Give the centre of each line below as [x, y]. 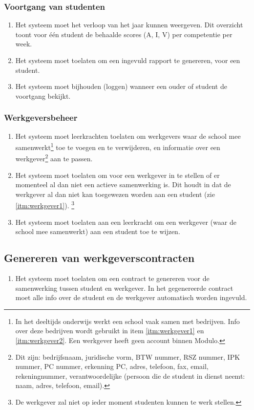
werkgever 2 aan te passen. [54, 158]
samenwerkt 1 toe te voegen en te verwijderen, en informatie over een [118, 146]
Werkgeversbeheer [41, 118]
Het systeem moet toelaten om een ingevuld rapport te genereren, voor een [128, 60]
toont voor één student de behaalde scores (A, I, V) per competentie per [124, 34]
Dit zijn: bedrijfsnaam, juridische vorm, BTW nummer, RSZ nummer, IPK [128, 356]
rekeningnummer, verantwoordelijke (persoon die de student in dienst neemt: [130, 376]
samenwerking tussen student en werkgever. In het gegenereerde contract [124, 288]
